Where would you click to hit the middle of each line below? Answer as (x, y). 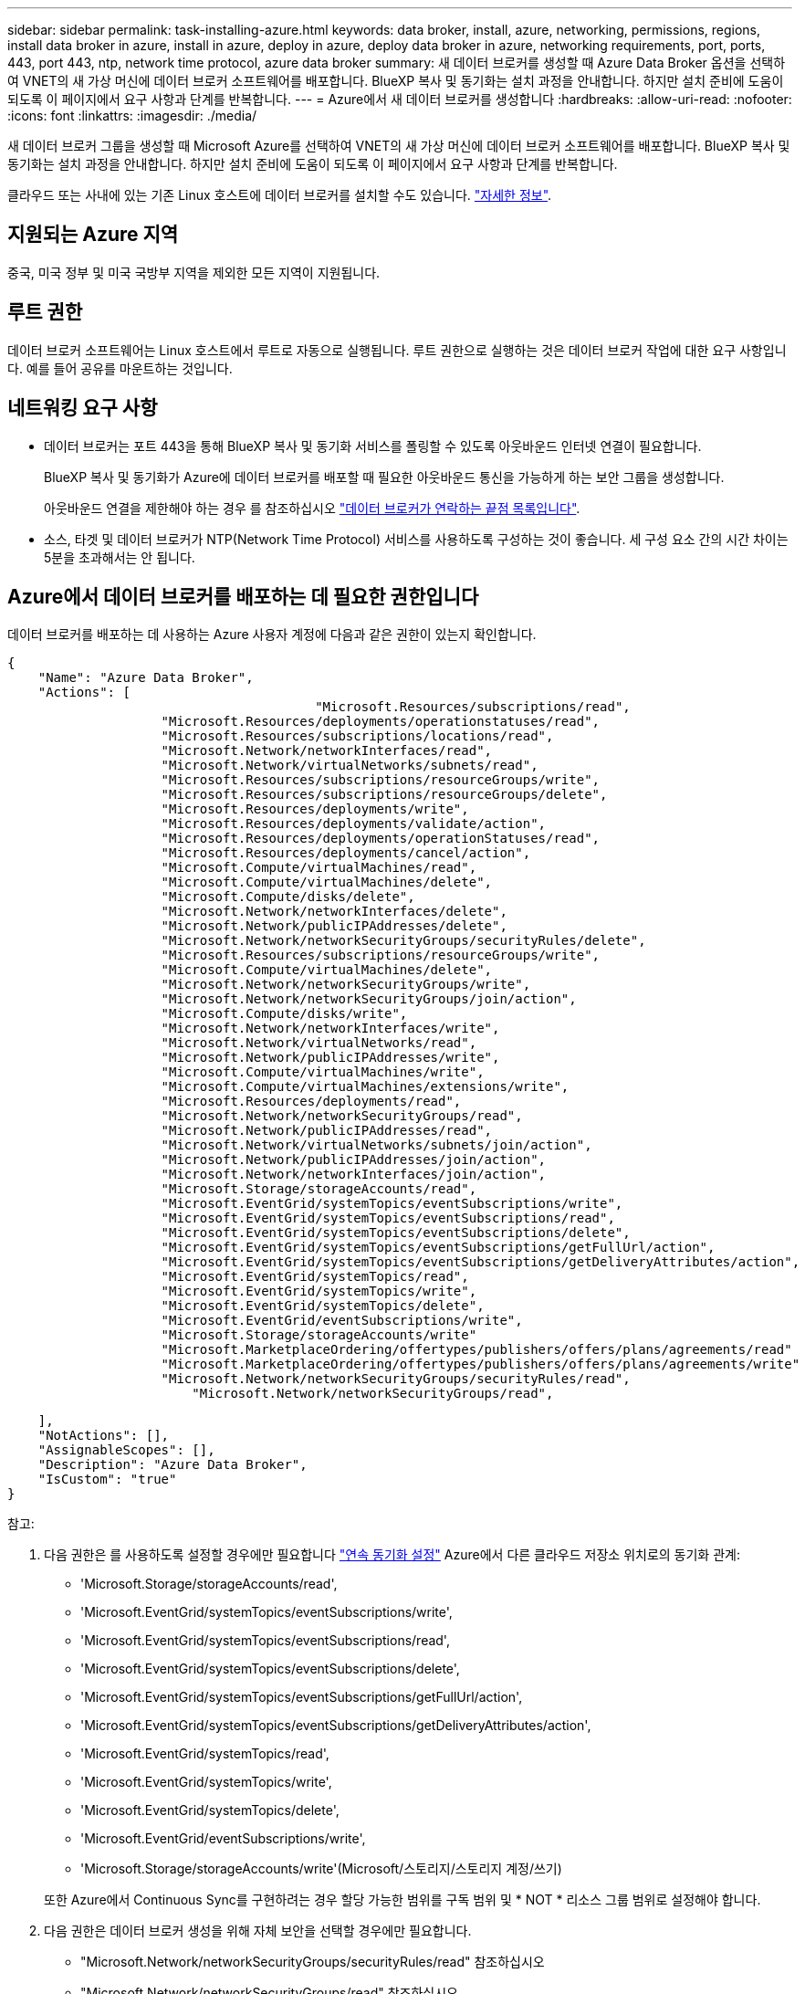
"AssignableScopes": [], (126, 1450)
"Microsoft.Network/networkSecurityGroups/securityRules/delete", (403, 941)
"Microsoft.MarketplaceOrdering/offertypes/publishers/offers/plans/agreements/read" (476, 1350)
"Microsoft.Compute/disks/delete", (288, 897)
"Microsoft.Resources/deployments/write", (315, 809)
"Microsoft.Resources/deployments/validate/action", (354, 824)
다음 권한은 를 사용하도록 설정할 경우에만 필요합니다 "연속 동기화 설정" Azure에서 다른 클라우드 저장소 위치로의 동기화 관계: (392, 1555)
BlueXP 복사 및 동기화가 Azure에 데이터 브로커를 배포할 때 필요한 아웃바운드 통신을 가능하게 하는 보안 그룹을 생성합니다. (384, 477)
